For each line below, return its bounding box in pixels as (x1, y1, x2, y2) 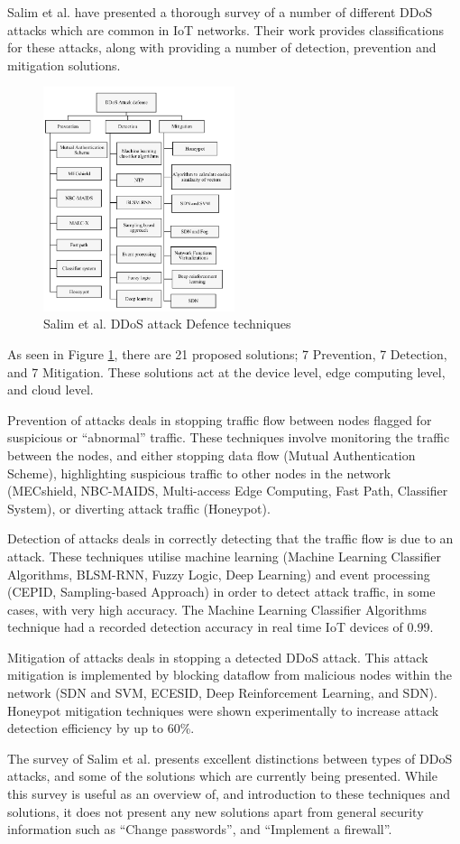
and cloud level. (7, 380, 94, 399)
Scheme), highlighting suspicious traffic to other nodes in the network (7, 463, 391, 482)
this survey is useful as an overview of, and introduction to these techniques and (7, 784, 451, 803)
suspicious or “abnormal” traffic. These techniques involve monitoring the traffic (7, 428, 450, 447)
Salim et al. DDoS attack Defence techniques (43, 314, 291, 333)
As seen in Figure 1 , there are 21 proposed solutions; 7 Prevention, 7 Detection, (7, 344, 447, 363)
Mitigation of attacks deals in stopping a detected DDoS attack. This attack (7, 647, 428, 666)
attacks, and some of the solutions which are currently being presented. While (7, 766, 437, 785)
